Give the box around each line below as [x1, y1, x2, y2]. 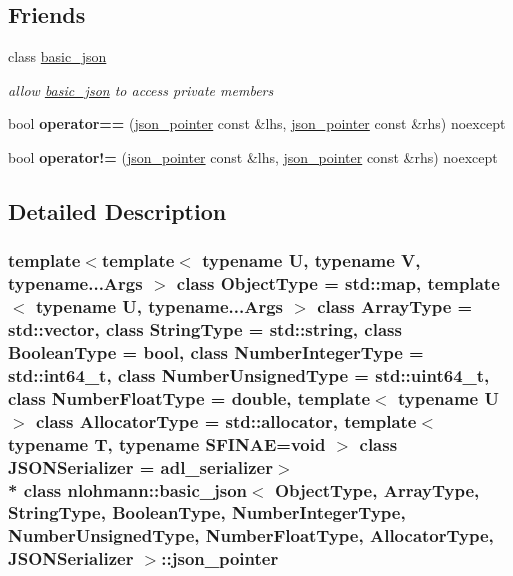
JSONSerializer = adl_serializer [8, 454, 273, 479]
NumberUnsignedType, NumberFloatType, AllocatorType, [8, 523, 494, 548]
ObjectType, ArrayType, [274, 477, 480, 502]
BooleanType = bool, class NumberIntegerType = [8, 339, 424, 364]
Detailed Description [8, 195, 227, 226]
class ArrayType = [317, 294, 473, 319]
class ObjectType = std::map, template [176, 271, 500, 296]
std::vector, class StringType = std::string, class [8, 317, 402, 342]
